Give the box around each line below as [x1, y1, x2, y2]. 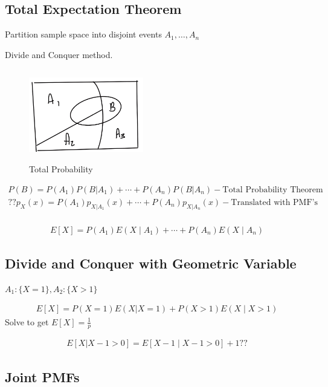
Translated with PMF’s [231, 198, 318, 207]
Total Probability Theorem [222, 185, 323, 194]
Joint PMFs [5, 367, 80, 386]
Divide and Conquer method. [5, 48, 113, 60]
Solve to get [5, 315, 49, 328]
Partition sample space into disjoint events [5, 28, 162, 41]
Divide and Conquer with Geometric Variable [5, 254, 297, 273]
